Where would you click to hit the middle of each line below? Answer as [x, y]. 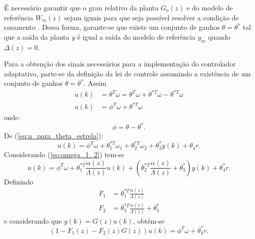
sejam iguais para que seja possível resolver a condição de [152, 17]
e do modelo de [210, 7]
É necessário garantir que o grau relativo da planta [81, 7]
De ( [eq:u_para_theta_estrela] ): [54, 136]
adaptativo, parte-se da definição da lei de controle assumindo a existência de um [127, 73]
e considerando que [33, 220]
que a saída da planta [37, 36]
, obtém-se [149, 220]
